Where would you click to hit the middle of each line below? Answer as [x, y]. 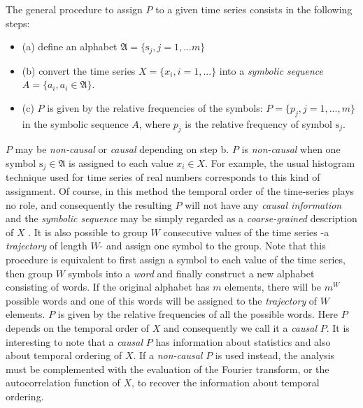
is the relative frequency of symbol [258, 123]
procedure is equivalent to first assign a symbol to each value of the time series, [176, 260]
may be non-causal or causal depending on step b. [122, 149]
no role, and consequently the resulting [89, 204]
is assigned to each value [121, 163]
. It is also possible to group [88, 232]
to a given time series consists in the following [254, 9]
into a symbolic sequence [271, 70]
